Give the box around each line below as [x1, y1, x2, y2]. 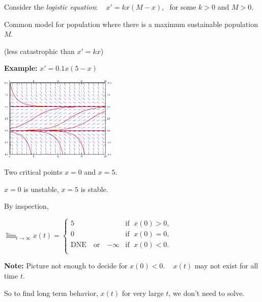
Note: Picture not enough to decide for [4, 260, 128, 271]
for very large [122, 287, 164, 298]
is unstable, [23, 183, 59, 194]
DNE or [71, 241, 100, 249]
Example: [4, 63, 38, 73]
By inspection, [4, 201, 49, 211]
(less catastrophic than [4, 45, 75, 56]
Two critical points [4, 167, 63, 177]
